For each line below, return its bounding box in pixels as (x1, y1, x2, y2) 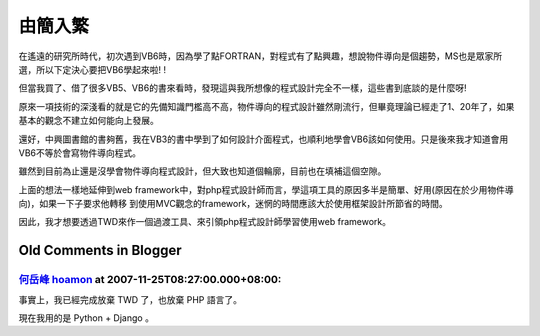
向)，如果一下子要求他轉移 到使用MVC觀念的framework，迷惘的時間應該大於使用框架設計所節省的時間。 (18, 198, 449, 210)
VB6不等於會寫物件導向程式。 (18, 146, 142, 159)
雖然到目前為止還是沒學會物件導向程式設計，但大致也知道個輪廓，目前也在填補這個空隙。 (18, 165, 387, 177)
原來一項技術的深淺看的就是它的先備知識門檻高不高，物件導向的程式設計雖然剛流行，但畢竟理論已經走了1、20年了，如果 (18, 100, 515, 112)
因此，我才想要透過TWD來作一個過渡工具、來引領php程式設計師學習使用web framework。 (18, 216, 392, 228)
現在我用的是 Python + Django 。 (18, 312, 155, 324)
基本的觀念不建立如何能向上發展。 (18, 115, 159, 127)
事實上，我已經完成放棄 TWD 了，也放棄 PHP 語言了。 (18, 293, 242, 305)
